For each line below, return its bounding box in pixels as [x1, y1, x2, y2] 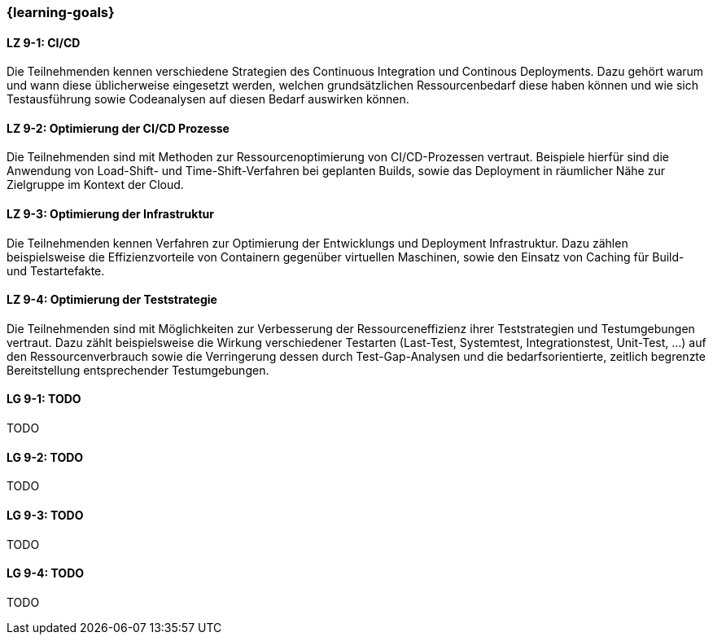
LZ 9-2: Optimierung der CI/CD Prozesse [7, 121, 230, 135]
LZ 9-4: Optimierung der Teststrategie [7, 292, 217, 307]
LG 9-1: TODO [7, 392, 81, 406]
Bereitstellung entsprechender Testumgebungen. [7, 362, 269, 377]
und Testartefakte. [7, 263, 105, 278]
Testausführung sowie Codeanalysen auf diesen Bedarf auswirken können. [7, 92, 409, 107]
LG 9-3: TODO [7, 507, 84, 522]
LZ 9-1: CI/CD [7, 35, 81, 50]
